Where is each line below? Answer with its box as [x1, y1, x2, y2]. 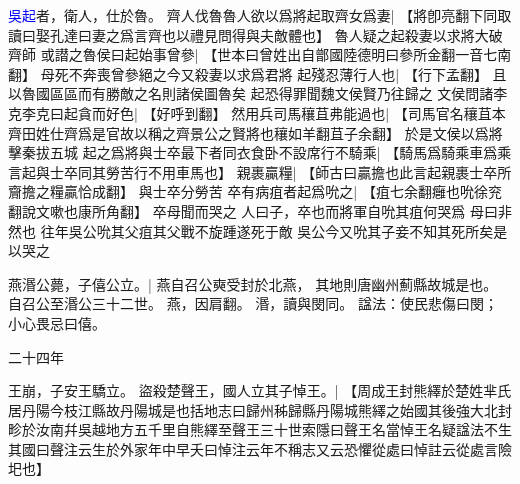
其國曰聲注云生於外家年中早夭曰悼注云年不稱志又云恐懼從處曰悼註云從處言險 [8, 438, 512, 459]
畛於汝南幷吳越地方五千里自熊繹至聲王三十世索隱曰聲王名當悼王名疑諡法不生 [8, 419, 512, 440]
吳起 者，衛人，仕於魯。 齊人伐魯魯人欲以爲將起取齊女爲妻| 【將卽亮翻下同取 [8, 5, 512, 25]
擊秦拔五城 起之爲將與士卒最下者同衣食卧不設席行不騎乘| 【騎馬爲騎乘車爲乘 [8, 142, 512, 163]
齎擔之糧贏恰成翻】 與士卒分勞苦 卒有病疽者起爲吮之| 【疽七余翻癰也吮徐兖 [8, 181, 502, 202]
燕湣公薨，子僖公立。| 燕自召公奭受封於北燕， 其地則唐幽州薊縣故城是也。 [8, 273, 498, 294]
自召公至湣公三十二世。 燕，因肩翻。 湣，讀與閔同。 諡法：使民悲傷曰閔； [8, 293, 498, 314]
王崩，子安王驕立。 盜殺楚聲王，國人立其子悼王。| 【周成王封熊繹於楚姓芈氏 [8, 380, 512, 401]
